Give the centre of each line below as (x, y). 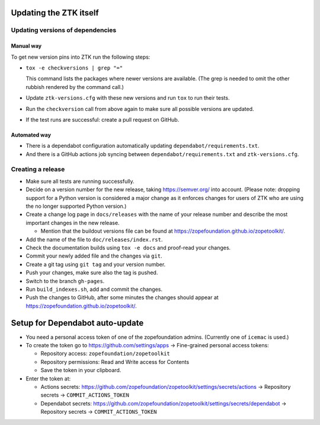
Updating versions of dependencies (64, 30)
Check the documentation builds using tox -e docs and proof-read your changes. (128, 248)
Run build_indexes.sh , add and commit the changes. (94, 289)
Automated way (31, 135)
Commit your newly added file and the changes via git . (94, 256)
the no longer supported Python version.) (76, 206)
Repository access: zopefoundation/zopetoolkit (105, 354)
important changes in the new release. (73, 223)
